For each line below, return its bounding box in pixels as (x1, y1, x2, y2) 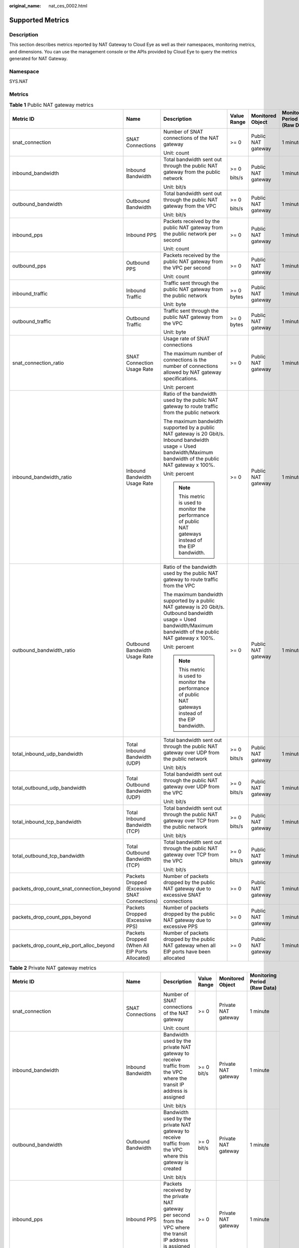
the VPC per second (163, 264, 211, 271)
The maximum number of (163, 350, 223, 357)
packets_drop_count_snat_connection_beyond (12, 885, 121, 892)
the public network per (163, 230, 217, 237)
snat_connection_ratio (12, 359, 64, 366)
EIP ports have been (163, 948, 211, 955)
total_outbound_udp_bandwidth (12, 784, 87, 791)
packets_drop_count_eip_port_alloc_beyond (12, 941, 115, 948)
